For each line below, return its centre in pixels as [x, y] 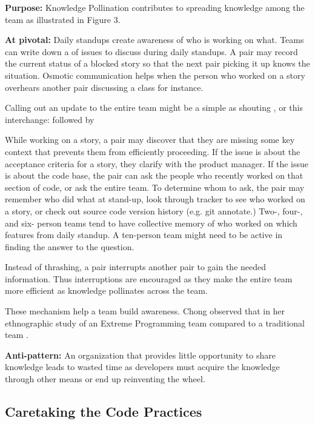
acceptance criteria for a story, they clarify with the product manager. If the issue [157, 163]
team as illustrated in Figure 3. [63, 19]
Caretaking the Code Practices [104, 412]
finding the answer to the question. [70, 246]
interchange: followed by [50, 119]
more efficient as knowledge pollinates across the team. [106, 290]
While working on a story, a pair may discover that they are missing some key [150, 140]
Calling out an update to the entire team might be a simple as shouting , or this [154, 108]
